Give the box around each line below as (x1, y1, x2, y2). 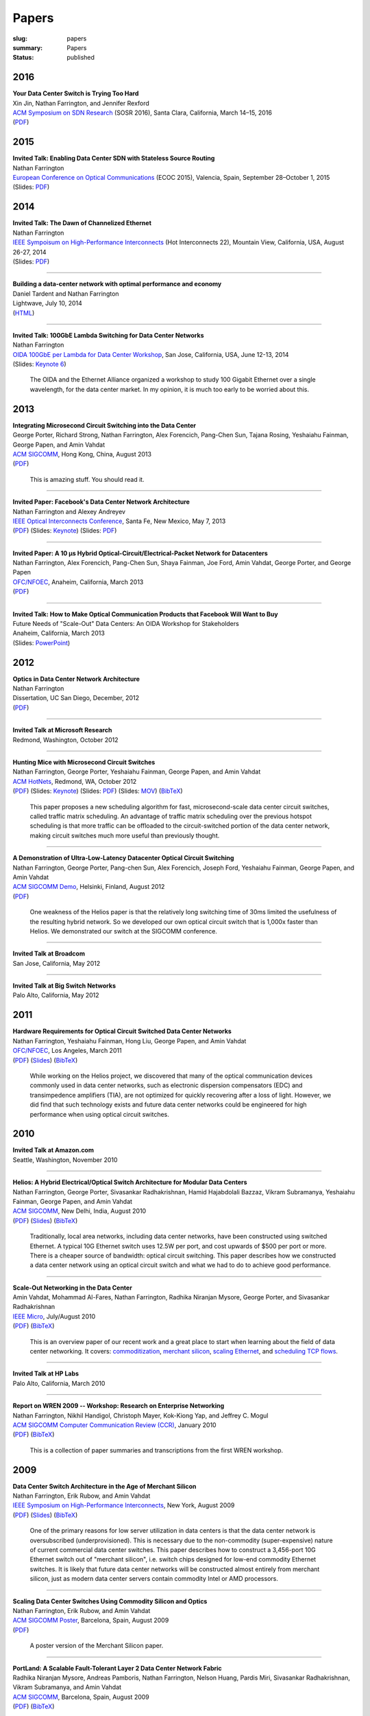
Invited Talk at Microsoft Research (12, 726, 112, 734)
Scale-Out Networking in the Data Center (12, 1284, 133, 1292)
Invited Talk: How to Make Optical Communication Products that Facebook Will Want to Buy (12, 610, 278, 618)
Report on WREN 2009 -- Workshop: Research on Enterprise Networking (12, 1402, 225, 1410)
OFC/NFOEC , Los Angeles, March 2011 (12, 1047, 123, 1055)
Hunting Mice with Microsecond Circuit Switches (12, 758, 156, 767)
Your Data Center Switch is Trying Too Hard (12, 89, 139, 97)
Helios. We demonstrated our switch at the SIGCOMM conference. (29, 927, 217, 935)
